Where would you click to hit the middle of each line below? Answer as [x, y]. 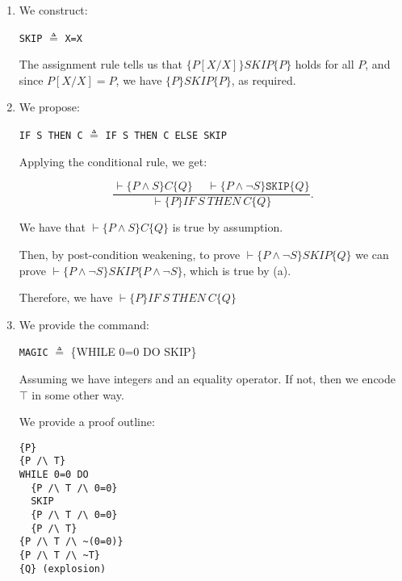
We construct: [53, 10]
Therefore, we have [66, 297]
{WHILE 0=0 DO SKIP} [134, 351]
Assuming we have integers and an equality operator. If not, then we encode [207, 378]
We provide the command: [84, 324]
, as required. [264, 79]
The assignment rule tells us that [100, 64]
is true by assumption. [228, 227]
